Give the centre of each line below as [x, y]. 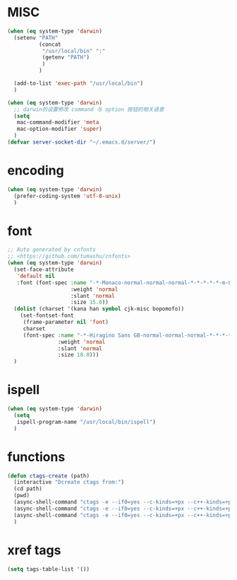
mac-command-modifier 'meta [58, 122]
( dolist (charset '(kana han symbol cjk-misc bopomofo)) [99, 309]
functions [36, 457]
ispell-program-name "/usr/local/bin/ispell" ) [86, 422]
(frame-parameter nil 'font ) [66, 323]
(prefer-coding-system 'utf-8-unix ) [67, 196]
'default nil [36, 276]
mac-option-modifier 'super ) [59, 129]
